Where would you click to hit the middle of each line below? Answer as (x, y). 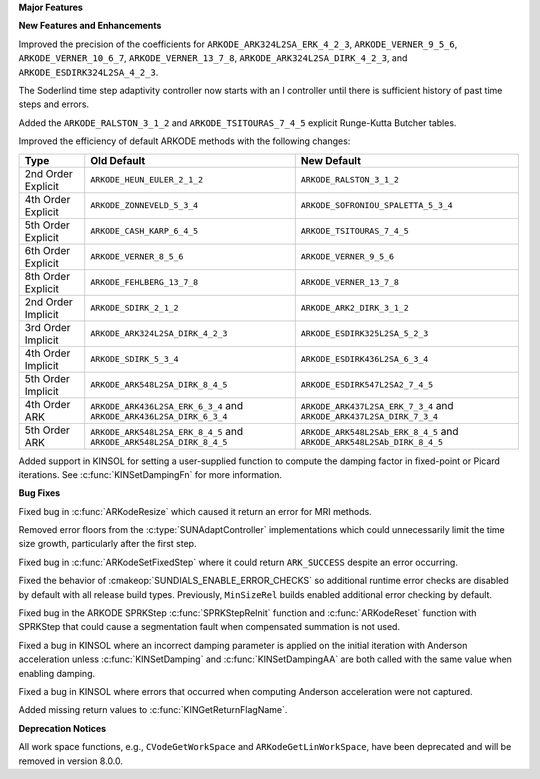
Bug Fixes (39, 493)
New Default (331, 160)
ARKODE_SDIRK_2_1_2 (134, 308)
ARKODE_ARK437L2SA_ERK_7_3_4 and (377, 406)
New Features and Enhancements (90, 26)
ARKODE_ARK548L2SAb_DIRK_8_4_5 (372, 442)
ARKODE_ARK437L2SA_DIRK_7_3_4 (369, 416)
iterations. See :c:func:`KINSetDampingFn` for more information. (150, 474)
